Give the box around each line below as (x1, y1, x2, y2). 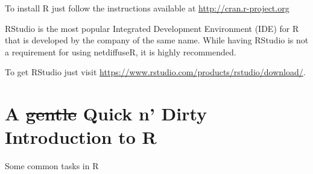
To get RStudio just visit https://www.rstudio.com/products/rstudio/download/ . (5, 66, 306, 78)
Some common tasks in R (5, 160, 99, 172)
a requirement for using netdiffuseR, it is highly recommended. (5, 45, 236, 58)
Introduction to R (5, 125, 157, 149)
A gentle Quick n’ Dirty (5, 101, 207, 126)
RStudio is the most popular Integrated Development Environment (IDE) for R (5, 22, 299, 34)
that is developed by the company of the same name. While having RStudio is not (5, 34, 309, 46)
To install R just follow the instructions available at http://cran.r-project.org (5, 2, 289, 14)
